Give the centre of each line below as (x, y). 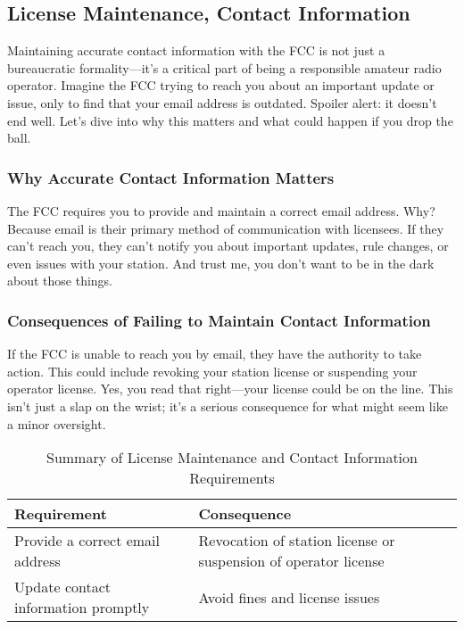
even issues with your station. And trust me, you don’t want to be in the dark (221, 263)
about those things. (60, 281)
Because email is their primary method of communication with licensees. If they (226, 228)
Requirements (232, 478)
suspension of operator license (291, 561)
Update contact (63, 587)
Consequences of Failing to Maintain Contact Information (219, 320)
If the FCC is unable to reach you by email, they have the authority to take (215, 354)
